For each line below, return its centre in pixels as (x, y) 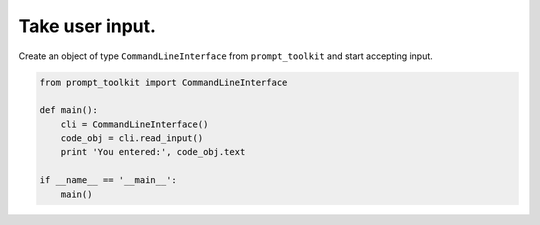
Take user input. (87, 26)
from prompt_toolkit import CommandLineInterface (163, 82)
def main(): (69, 110)
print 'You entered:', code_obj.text (153, 152)
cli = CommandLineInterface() (134, 124)
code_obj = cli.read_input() (132, 138)
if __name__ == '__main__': (108, 180)
